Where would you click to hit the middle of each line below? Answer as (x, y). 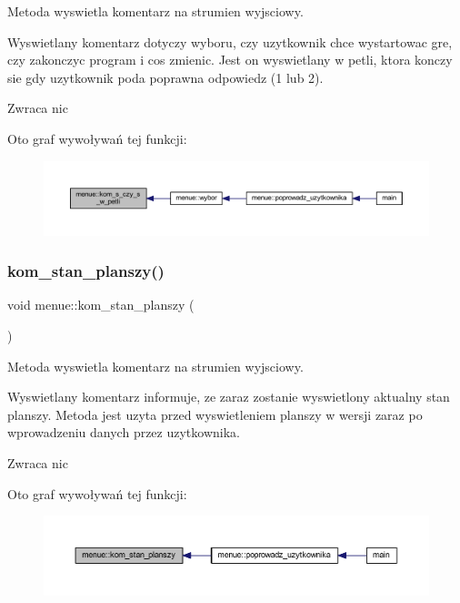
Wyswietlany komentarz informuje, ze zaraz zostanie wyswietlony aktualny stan (229, 397)
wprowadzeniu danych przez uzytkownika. (124, 432)
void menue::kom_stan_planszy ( (101, 305)
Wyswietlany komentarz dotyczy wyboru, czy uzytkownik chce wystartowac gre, (230, 41)
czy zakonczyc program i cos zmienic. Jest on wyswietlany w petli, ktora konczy (230, 60)
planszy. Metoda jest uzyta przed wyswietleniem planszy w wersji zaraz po (215, 414)
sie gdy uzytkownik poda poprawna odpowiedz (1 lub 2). (165, 77)
